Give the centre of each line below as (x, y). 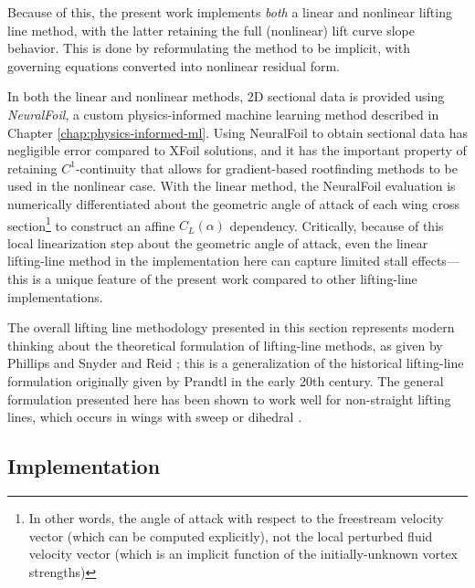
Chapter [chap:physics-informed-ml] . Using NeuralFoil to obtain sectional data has (237, 132)
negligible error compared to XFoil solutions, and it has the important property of (237, 150)
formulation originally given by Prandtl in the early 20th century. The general (226, 380)
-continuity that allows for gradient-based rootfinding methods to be (266, 168)
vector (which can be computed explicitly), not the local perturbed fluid (231, 535)
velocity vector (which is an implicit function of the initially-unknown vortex (243, 554)
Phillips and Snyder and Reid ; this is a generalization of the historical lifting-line (236, 363)
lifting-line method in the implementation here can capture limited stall (208, 261)
